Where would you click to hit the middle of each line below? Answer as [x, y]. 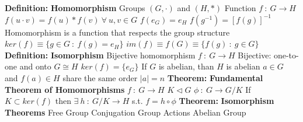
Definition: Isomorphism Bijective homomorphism [100, 55]
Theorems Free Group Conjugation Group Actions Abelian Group [126, 112]
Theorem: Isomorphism [227, 101]
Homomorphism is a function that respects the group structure [117, 32]
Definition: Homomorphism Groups [75, 8]
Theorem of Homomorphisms [65, 89]
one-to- [286, 55]
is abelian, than [186, 66]
